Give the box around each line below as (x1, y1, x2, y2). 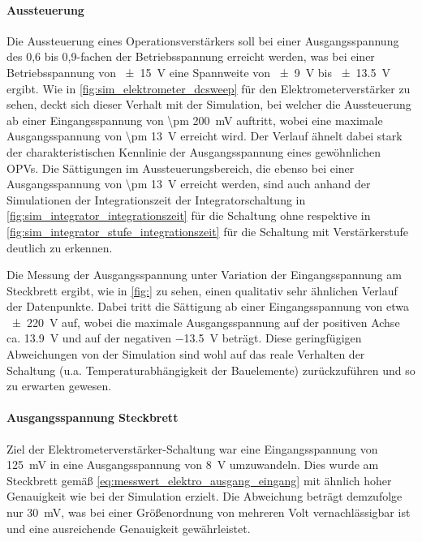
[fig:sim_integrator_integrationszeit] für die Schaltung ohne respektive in (6, 207, 371, 224)
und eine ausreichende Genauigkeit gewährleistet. (6, 519, 251, 536)
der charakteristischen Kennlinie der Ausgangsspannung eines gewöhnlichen (6, 143, 381, 160)
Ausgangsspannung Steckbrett (6, 409, 179, 426)
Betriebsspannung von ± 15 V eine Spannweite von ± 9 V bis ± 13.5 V (6, 63, 390, 80)
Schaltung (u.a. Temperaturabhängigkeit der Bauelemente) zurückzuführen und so (6, 361, 416, 378)
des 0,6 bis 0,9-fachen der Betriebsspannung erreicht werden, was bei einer (6, 48, 375, 65)
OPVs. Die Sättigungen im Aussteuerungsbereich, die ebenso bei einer (6, 159, 355, 176)
